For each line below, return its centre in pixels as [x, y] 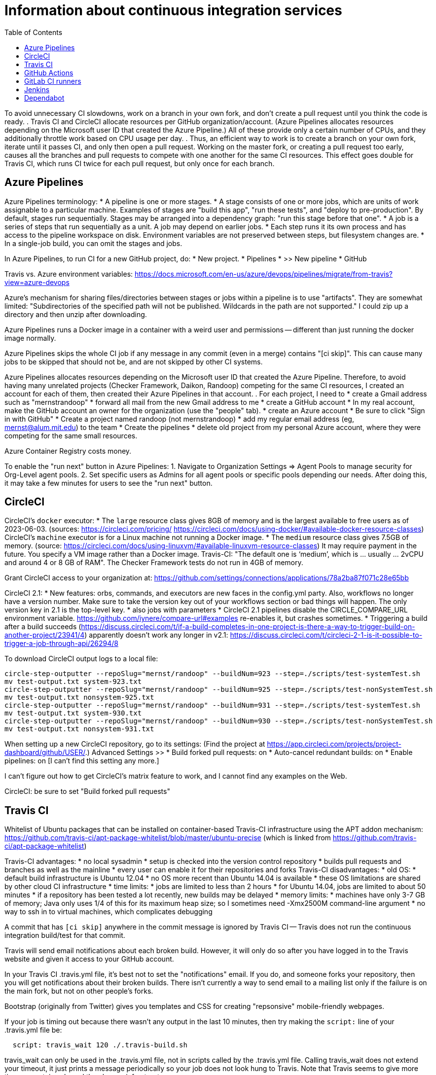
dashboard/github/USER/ [45, 752]
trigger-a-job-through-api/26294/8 [61, 644]
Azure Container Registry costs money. [68, 451]
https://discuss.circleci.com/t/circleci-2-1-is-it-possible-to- [326, 635]
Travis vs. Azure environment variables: [69, 274]
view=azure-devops [37, 282]
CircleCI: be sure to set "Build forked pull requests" [87, 791]
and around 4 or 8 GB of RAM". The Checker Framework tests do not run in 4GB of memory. [154, 563]
